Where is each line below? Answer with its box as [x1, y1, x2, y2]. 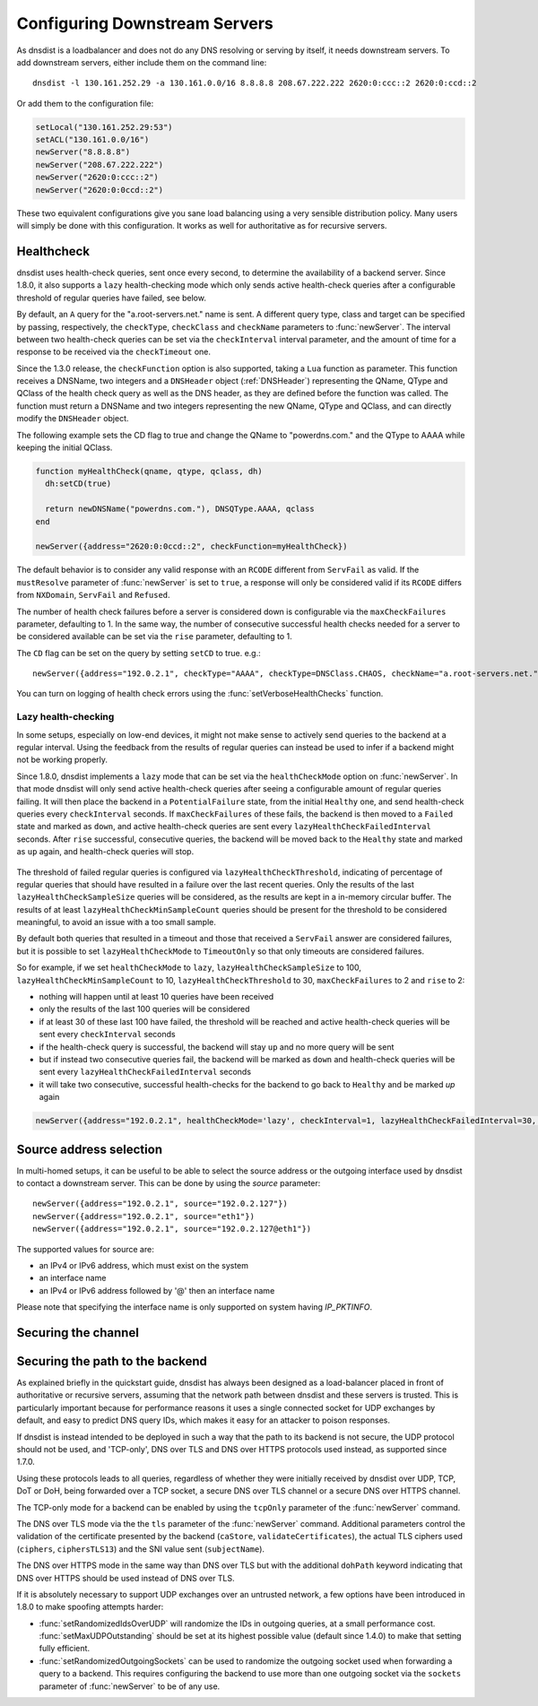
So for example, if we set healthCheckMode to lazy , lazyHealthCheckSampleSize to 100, [16, 962, 362, 973]
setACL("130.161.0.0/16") [35, 134, 150, 145]
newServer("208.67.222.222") [35, 160, 164, 169]
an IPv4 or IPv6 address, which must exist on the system [39, 1260, 249, 1270]
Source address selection [16, 1141, 163, 1156]
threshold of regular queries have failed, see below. [16, 292, 206, 303]
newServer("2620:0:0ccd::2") [35, 185, 164, 195]
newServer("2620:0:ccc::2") [35, 172, 159, 183]
